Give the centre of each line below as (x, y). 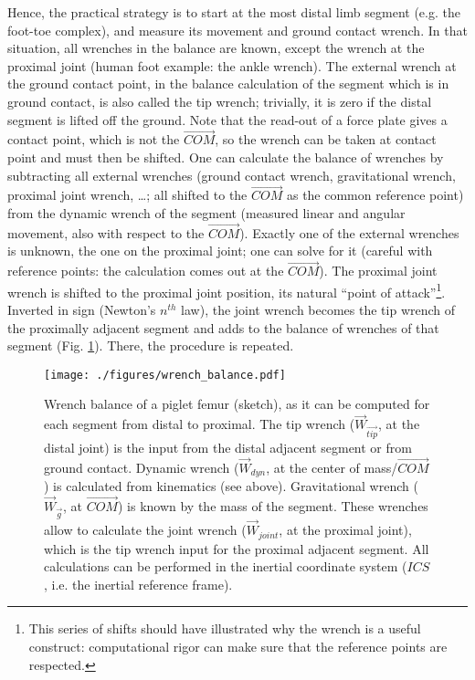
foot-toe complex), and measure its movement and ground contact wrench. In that (237, 30)
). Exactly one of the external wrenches (349, 232)
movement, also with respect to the (106, 232)
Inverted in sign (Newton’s (82, 310)
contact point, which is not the (94, 139)
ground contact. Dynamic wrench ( (142, 467)
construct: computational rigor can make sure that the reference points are (238, 646)
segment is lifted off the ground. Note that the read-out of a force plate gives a (227, 119)
